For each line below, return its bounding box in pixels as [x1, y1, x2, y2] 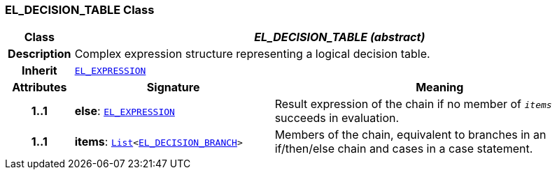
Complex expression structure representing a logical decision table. [74, 47, 430, 61]
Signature [146, 80, 200, 95]
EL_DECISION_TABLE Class [5, 3, 155, 17]
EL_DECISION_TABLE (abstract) [254, 30, 425, 45]
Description [8, 47, 71, 61]
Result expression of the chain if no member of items [274, 97, 552, 112]
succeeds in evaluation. [274, 111, 400, 125]
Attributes [12, 80, 67, 95]
